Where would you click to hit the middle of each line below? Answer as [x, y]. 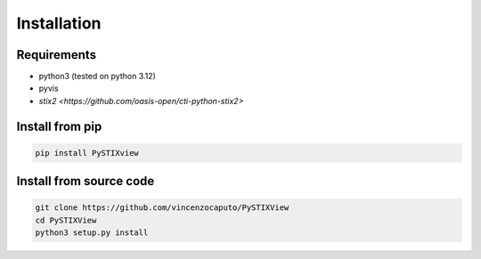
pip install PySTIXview [87, 153]
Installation [59, 23]
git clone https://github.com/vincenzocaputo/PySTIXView [162, 208]
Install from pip [59, 126]
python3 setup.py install [92, 233]
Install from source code [86, 181]
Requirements [57, 55]
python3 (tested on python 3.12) [97, 77]
